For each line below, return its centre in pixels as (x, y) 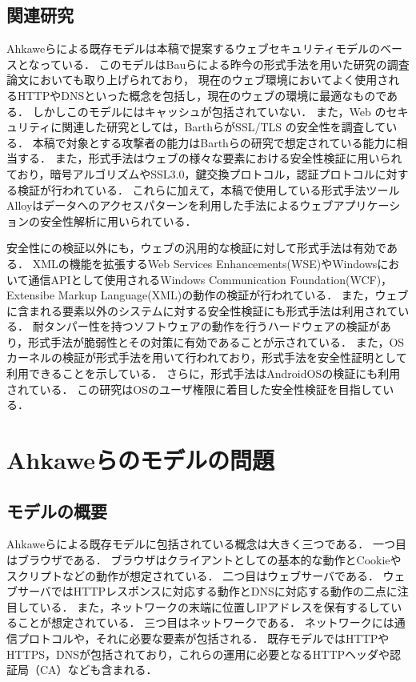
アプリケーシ (367, 205)
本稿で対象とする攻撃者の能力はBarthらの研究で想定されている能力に (214, 142)
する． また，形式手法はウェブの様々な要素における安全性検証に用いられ (210, 158)
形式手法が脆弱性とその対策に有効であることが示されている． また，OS (216, 341)
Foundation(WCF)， (341, 279)
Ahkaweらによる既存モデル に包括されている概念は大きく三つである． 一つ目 (206, 544)
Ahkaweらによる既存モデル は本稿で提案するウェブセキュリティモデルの (193, 48)
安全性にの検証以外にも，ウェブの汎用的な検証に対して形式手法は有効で (196, 248)
